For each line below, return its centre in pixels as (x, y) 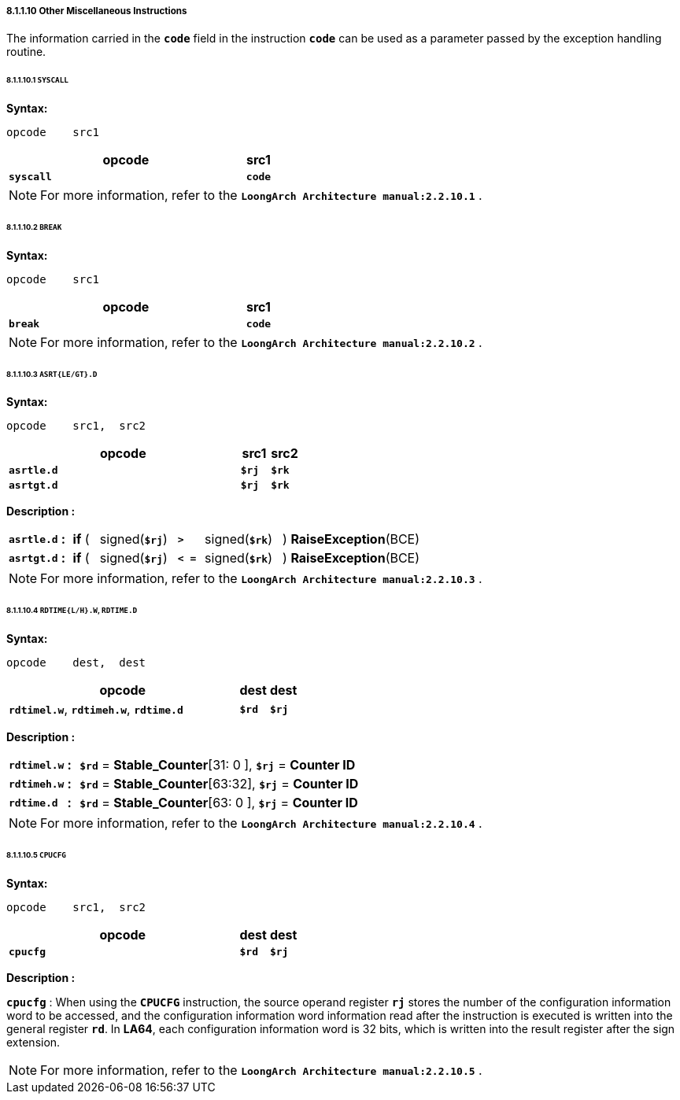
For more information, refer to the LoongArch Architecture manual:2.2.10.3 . (261, 579)
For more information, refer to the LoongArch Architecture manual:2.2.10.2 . (261, 342)
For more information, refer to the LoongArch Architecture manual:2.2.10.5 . (261, 1070)
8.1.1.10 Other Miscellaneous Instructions (97, 11)
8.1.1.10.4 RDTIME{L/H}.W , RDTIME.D (72, 611)
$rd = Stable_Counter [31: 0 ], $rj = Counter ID (218, 765)
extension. (33, 1042)
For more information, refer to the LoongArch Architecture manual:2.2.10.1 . (261, 196)
